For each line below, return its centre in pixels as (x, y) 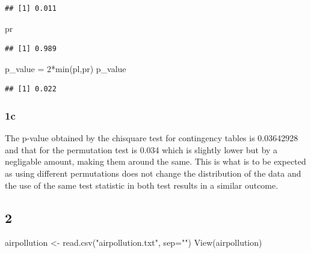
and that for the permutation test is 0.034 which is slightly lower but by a (141, 149)
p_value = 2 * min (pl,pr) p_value (66, 68)
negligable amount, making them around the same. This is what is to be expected (155, 161)
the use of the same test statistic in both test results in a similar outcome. (142, 185)
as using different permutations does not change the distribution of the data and (153, 173)
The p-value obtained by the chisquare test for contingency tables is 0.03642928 (152, 138)
